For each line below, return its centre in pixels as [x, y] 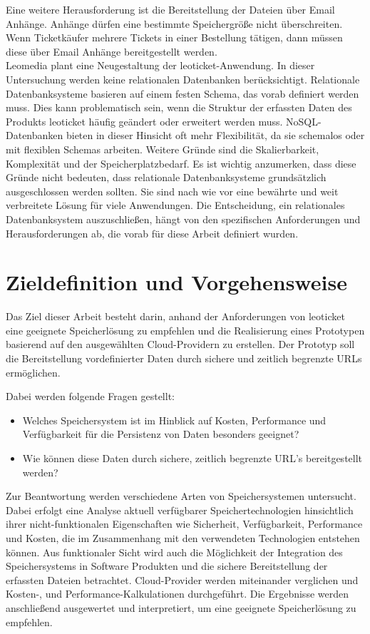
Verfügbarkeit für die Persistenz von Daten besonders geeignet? [161, 434]
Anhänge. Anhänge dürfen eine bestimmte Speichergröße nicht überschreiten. [174, 23]
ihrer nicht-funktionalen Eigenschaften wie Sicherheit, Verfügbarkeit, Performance [184, 524]
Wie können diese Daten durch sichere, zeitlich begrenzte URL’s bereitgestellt [192, 457]
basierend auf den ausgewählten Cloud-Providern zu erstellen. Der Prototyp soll [180, 344]
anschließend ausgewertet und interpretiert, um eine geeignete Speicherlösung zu [181, 607]
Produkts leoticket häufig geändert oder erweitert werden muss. [144, 121]
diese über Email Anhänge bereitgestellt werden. [112, 51]
